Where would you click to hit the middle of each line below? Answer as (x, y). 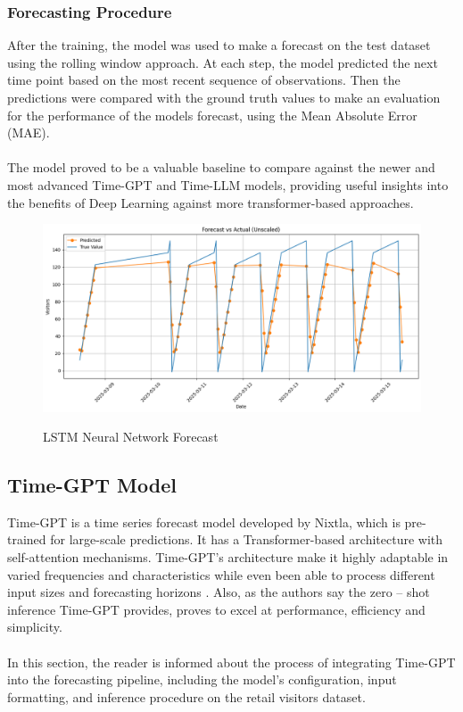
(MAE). (29, 132)
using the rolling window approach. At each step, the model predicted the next (223, 62)
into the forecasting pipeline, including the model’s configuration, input (202, 679)
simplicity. (35, 627)
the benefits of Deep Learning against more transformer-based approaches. (211, 202)
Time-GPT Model (92, 485)
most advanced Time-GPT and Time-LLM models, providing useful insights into (228, 184)
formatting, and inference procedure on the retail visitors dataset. (186, 696)
